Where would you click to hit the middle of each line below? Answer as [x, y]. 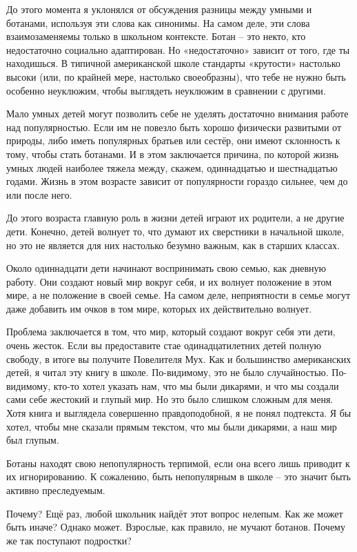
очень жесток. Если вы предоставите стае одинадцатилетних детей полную [164, 345]
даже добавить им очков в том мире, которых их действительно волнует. [159, 308]
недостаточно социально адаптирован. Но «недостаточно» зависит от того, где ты [178, 49]
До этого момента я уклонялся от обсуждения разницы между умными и [159, 9]
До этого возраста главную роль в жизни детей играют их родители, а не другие [175, 218]
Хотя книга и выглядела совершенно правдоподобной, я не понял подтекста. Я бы [179, 413]
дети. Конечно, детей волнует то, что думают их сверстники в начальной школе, [175, 231]
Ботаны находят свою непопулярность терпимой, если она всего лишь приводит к [178, 463]
